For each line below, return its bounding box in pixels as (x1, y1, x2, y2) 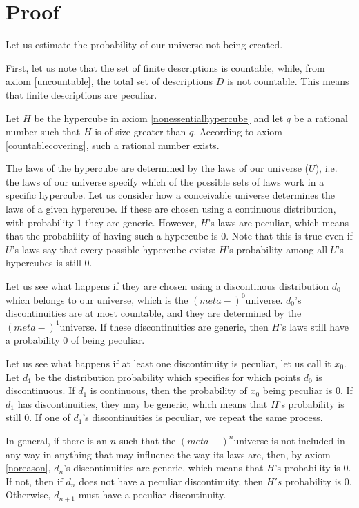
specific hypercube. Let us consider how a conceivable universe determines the (6, 188, 336, 202)
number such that (6, 124, 81, 139)
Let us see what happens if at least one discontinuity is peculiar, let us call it (6, 356, 331, 370)
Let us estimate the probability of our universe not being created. (6, 37, 283, 52)
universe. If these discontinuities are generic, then (59, 319, 269, 333)
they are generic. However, (85, 215, 197, 229)
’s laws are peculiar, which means (208, 215, 349, 229)
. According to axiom (193, 124, 282, 139)
